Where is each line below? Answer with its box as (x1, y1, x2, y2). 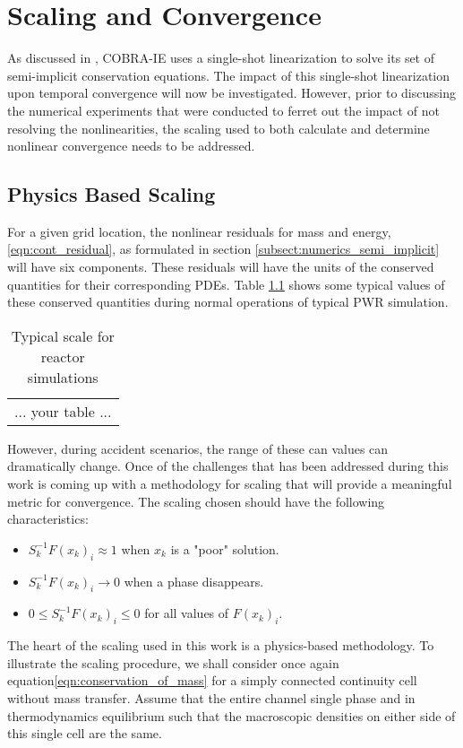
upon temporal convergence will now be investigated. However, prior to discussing (7, 83, 456, 102)
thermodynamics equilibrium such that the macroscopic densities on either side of (7, 706, 456, 725)
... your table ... (14, 400, 112, 422)
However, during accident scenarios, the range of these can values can (7, 439, 389, 457)
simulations (27, 366, 99, 387)
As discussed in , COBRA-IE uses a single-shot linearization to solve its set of (7, 48, 435, 67)
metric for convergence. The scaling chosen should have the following (7, 491, 385, 510)
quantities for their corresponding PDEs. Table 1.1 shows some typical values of (7, 274, 445, 293)
